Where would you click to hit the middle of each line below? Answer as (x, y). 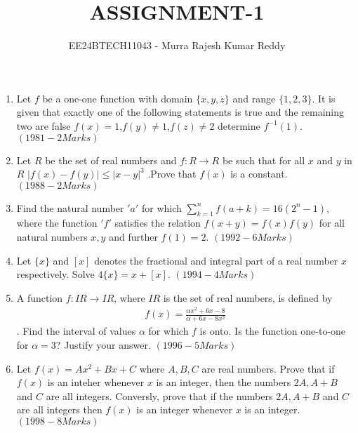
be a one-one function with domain (118, 98)
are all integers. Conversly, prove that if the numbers (159, 395)
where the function (57, 223)
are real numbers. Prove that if (268, 368)
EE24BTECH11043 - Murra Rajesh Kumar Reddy (177, 45)
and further (133, 237)
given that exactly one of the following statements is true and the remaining (180, 112)
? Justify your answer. (103, 345)
